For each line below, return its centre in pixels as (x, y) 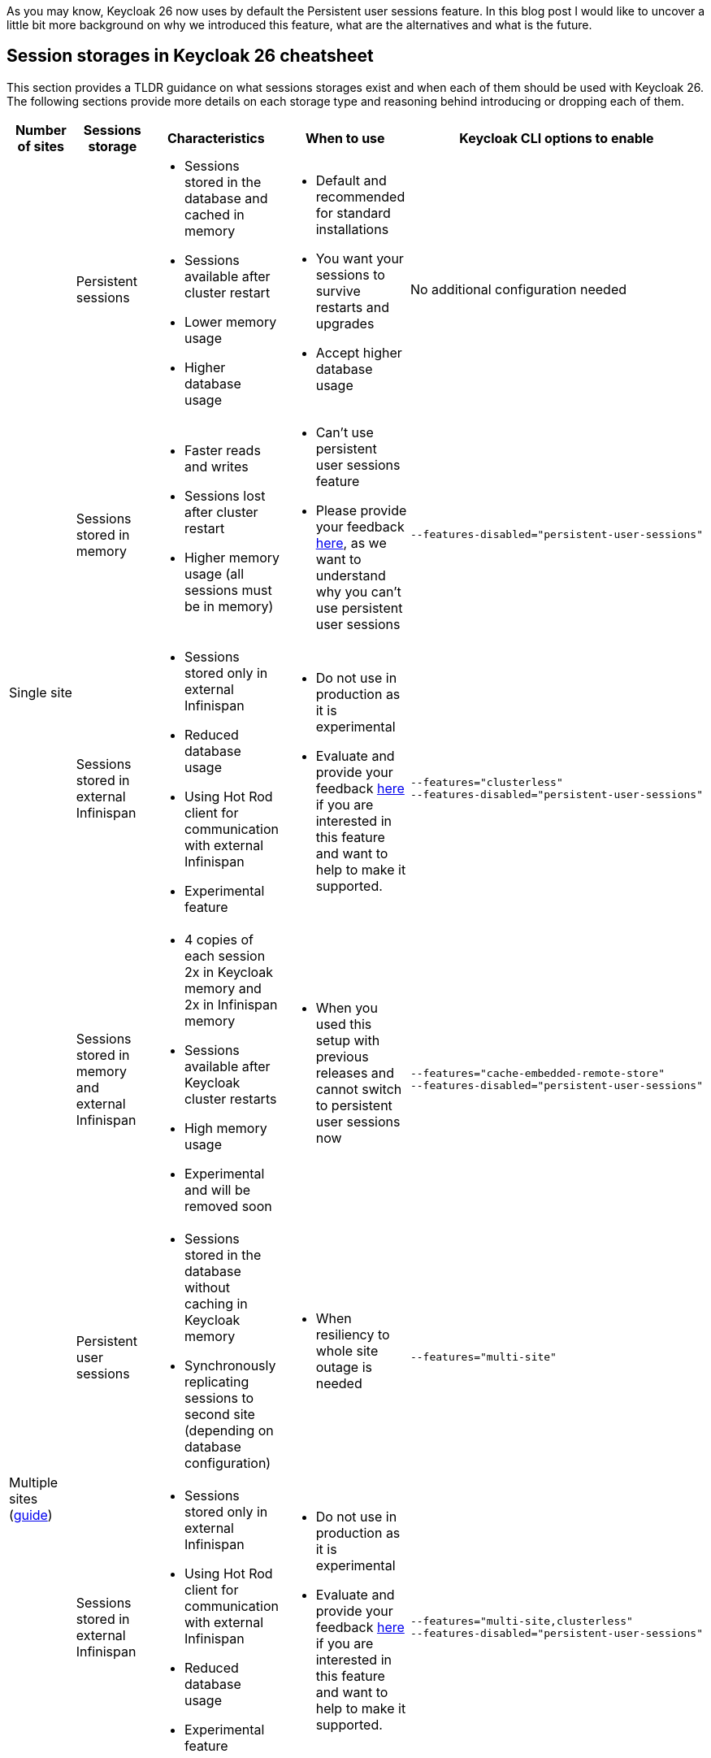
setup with (348, 1040)
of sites (41, 146)
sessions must (228, 590)
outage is (344, 1367)
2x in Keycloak (229, 972)
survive (338, 291)
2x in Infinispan (231, 1004)
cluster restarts (230, 1098)
